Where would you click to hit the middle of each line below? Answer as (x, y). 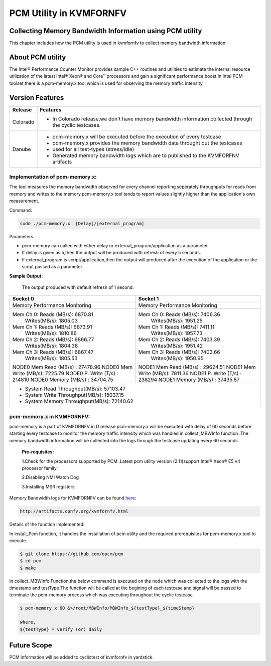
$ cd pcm (31, 561)
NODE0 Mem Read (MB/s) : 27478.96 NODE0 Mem (73, 367)
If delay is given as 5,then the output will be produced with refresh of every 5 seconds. (111, 253)
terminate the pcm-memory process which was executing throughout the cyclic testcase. (102, 595)
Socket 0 (23, 299)
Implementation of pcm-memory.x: (53, 177)
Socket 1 (149, 299)
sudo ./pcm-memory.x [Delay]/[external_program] (82, 223)
